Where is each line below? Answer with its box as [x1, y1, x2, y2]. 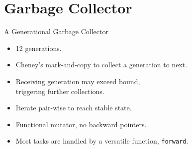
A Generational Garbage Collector [4, 26, 108, 37]
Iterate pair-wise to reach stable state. [15, 102, 132, 113]
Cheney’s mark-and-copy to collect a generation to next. [15, 59, 188, 70]
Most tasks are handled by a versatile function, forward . [15, 136, 189, 146]
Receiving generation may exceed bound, [15, 76, 140, 86]
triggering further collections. [15, 86, 104, 96]
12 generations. [15, 43, 62, 53]
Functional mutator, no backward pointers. [15, 119, 147, 129]
